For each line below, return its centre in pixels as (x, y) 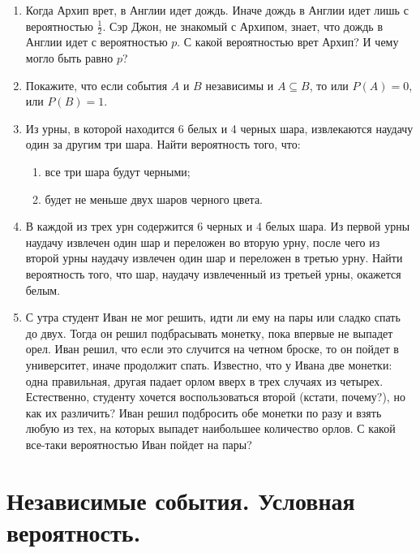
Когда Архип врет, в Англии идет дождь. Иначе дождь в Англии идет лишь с (217, 10)
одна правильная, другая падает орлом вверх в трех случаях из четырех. (204, 380)
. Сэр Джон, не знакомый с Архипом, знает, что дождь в (243, 26)
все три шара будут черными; (118, 171)
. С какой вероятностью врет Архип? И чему (288, 42)
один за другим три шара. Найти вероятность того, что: (163, 144)
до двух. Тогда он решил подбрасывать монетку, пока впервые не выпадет (209, 333)
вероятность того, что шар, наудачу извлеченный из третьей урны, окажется (213, 273)
